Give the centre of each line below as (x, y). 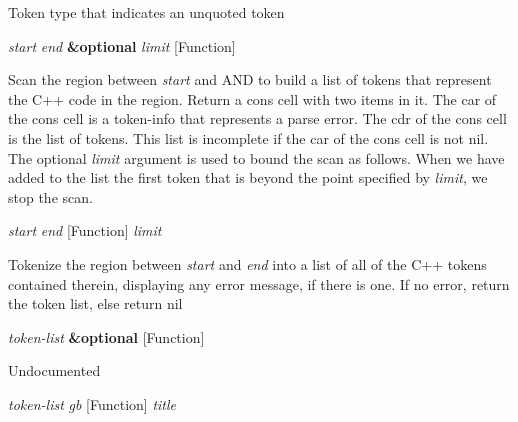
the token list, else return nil (95, 303)
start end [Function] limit (85, 230)
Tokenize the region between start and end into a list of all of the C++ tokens (247, 263)
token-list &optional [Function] (106, 336)
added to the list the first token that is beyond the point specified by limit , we (248, 177)
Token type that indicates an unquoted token (146, 12)
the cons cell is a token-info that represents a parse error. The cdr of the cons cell (257, 118)
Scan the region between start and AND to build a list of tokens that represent (250, 79)
